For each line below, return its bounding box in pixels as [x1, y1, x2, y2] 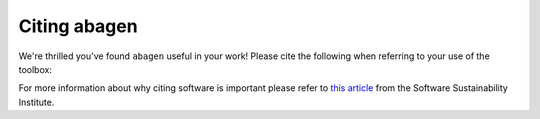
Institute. [18, 96, 55, 108]
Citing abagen [18, 15, 139, 37]
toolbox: [18, 63, 52, 75]
